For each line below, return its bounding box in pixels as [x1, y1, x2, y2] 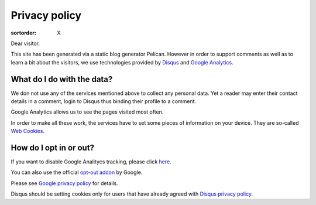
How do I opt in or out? [11, 143, 95, 152]
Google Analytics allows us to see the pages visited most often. [11, 108, 164, 115]
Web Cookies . [11, 128, 45, 135]
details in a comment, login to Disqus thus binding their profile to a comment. [11, 98, 197, 105]
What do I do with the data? [11, 74, 113, 84]
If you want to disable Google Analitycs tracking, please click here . [11, 158, 172, 165]
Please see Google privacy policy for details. [11, 179, 118, 187]
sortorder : [11, 29, 36, 36]
